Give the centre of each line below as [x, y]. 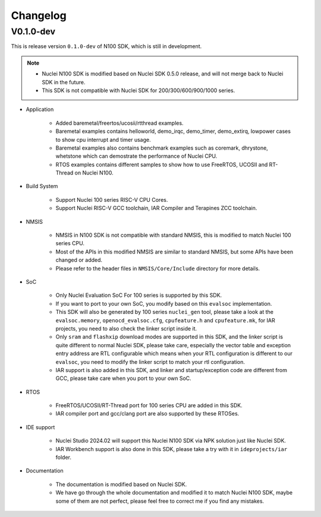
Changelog [39, 15]
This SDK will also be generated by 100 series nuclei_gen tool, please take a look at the [164, 312]
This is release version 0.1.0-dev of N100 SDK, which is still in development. [106, 46]
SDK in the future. [64, 82]
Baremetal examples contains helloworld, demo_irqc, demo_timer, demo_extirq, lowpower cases [173, 131]
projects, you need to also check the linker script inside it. [126, 328]
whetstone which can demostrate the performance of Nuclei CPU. [136, 156]
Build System [42, 186]
